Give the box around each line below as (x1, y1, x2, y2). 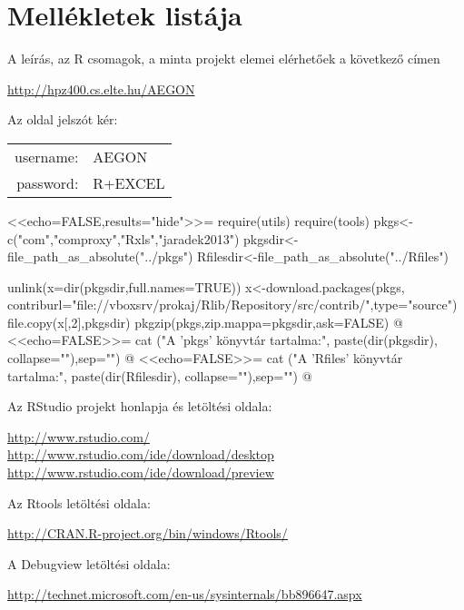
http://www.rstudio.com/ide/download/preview (7, 463, 274, 482)
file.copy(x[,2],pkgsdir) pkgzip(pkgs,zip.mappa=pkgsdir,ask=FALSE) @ (7, 312, 403, 331)
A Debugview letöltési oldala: (7, 554, 171, 573)
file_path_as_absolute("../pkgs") (7, 247, 193, 266)
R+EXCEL (93, 172, 165, 193)
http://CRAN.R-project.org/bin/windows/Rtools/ (7, 524, 288, 543)
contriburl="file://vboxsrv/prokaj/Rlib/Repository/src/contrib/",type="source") (7, 295, 458, 314)
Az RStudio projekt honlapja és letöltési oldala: (7, 397, 272, 416)
